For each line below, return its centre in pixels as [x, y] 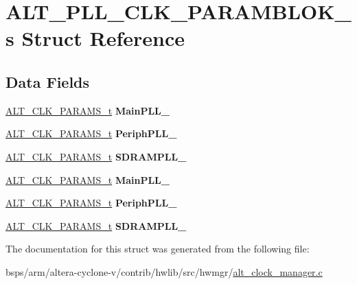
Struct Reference [103, 38]
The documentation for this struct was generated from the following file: [158, 249]
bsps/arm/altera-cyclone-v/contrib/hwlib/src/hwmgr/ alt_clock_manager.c [164, 271]
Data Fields [48, 81]
